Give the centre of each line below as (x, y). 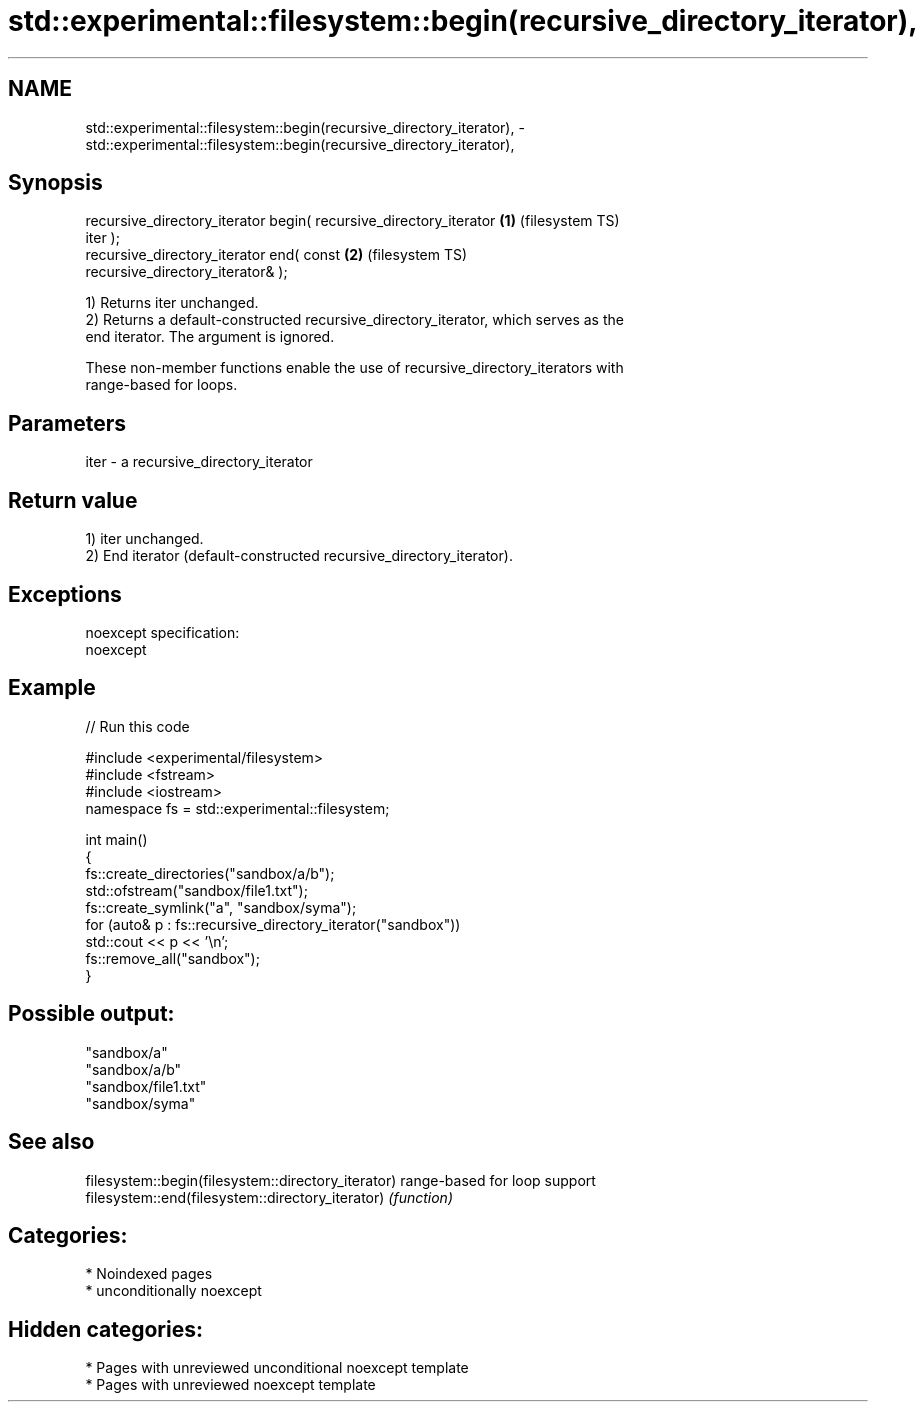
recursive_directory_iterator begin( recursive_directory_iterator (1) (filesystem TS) (352, 221)
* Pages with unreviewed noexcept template (230, 1385)
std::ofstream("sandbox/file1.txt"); (196, 890)
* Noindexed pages (149, 1274)
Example (52, 688)
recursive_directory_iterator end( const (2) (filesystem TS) (276, 255)
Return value (73, 500)
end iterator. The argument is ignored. (210, 337)
